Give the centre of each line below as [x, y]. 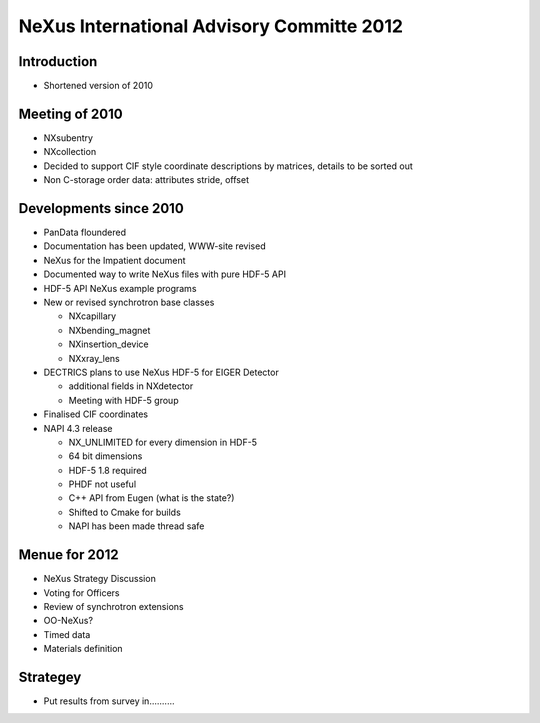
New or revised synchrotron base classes [129, 302]
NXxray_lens [94, 358]
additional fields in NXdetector [131, 386]
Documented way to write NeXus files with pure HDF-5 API [165, 274]
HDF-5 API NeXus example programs [120, 288]
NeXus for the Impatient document [114, 260]
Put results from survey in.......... [109, 701]
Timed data [67, 634]
